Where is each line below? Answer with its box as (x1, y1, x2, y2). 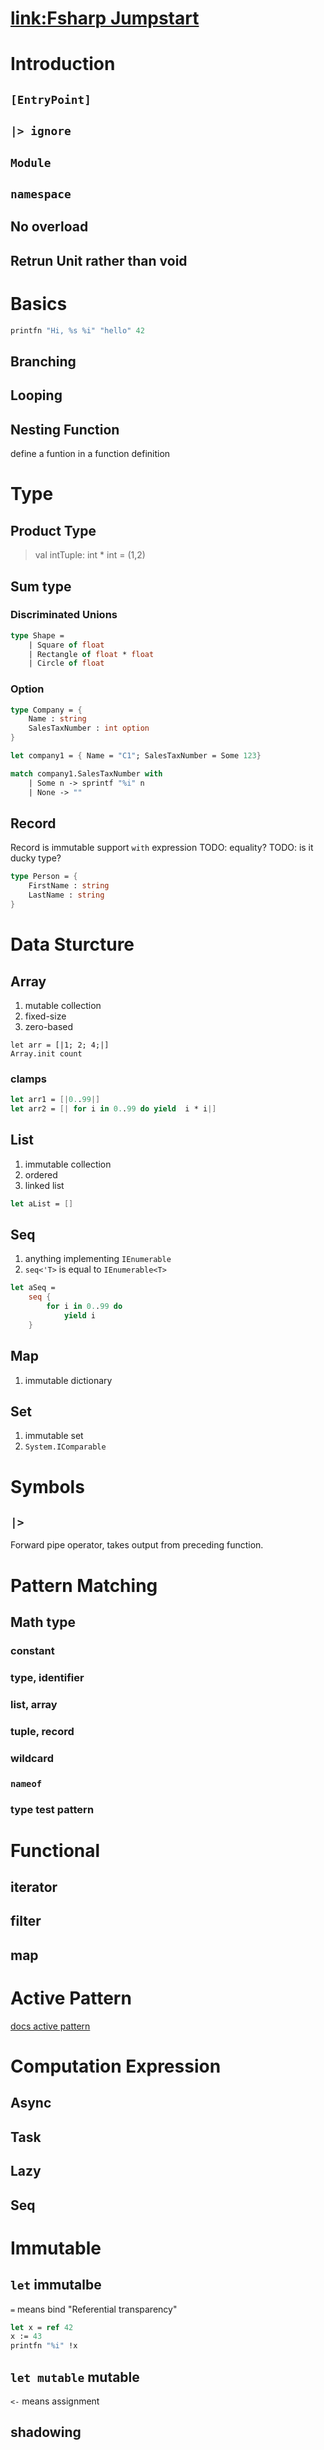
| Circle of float (28, 658, 105, 669)
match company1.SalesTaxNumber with (10, 768, 163, 779)
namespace (10, 187, 72, 201)
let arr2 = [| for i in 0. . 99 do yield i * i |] (10, 1104, 217, 1114)
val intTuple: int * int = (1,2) (34, 549, 146, 561)
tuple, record (10, 1724, 75, 1738)
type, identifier (10, 1670, 85, 1684)
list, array (10, 1697, 58, 1711)
